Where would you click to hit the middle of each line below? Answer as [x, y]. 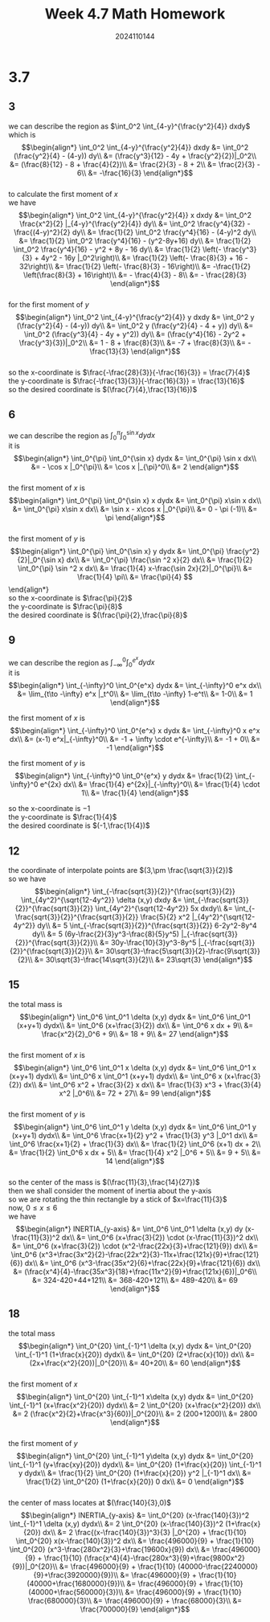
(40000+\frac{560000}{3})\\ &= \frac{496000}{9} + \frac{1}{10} [135, 1591]
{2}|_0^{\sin [37, 560]
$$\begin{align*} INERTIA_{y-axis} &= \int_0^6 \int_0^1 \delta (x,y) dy [129, 1229]
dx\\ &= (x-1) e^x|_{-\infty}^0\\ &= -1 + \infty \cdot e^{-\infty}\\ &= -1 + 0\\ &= [135, 739]
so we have [27, 879]
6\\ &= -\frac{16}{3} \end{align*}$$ [135, 173]
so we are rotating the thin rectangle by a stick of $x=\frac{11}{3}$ [118, 1199]
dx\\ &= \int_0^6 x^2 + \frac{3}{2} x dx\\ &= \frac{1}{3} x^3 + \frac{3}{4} [143, 1084]
